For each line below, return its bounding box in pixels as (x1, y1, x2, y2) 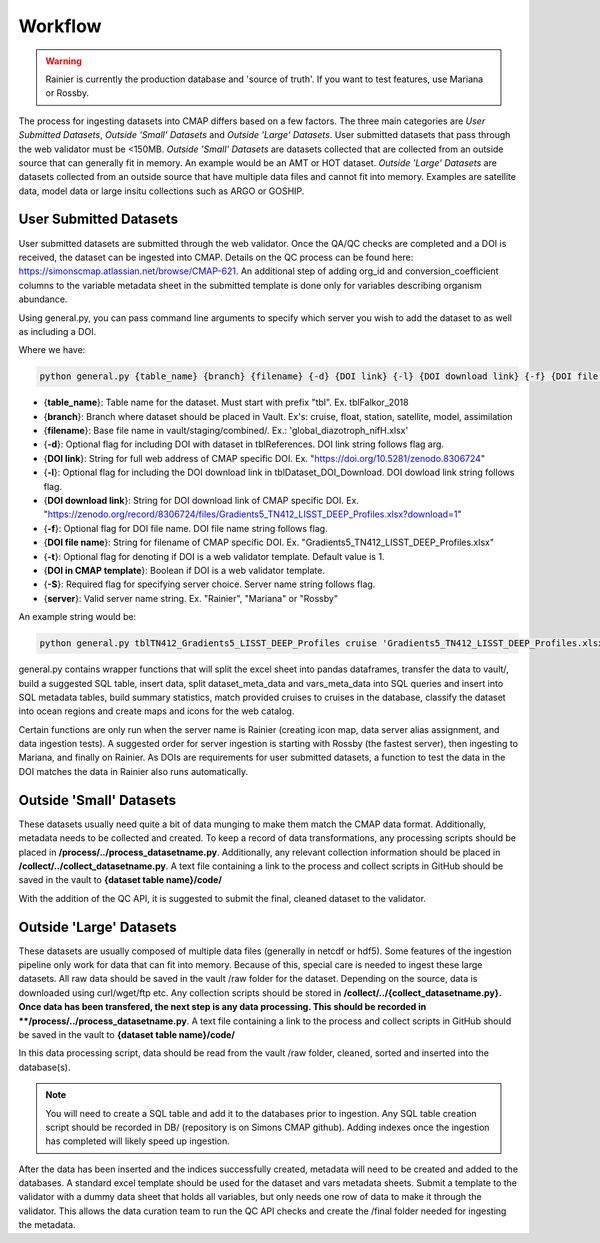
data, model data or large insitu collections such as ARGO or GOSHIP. (18, 185, 305, 197)
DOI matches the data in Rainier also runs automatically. (18, 765, 249, 777)
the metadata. (18, 1219, 76, 1231)
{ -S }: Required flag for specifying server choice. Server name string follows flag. (43, 578, 376, 590)
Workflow (18, 15, 102, 37)
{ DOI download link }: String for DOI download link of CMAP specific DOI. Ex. (43, 495, 360, 507)
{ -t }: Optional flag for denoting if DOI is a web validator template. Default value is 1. (43, 550, 385, 562)
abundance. (18, 293, 68, 305)
